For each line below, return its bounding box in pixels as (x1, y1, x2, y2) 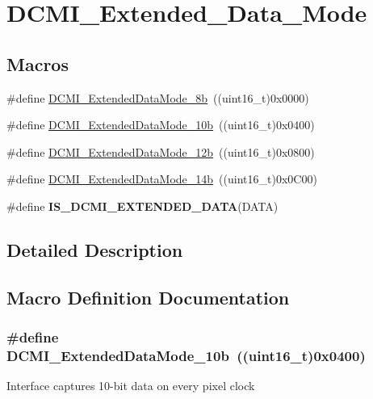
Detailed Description (6, 237, 183, 262)
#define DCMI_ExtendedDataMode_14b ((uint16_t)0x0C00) (6, 170, 317, 187)
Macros (6, 51, 69, 76)
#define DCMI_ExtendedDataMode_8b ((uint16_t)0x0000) (6, 89, 309, 106)
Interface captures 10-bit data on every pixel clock (6, 377, 255, 394)
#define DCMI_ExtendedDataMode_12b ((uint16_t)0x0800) (6, 143, 315, 160)
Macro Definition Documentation (6, 284, 290, 309)
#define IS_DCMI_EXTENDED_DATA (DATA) (6, 197, 279, 214)
